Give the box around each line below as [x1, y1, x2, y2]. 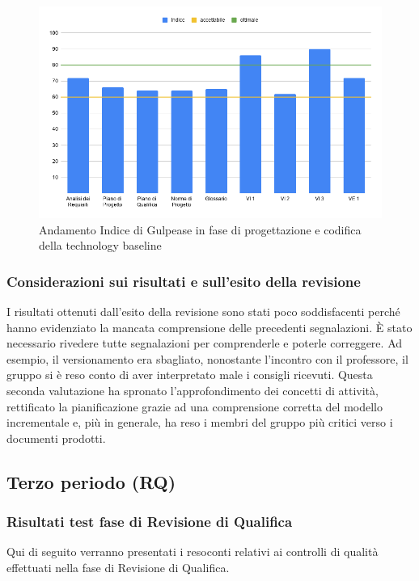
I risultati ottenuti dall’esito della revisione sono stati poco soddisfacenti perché [6, 303, 400, 319]
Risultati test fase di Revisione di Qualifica [6, 512, 293, 532]
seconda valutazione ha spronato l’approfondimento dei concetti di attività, [6, 381, 379, 398]
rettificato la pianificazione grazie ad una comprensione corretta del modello [6, 398, 383, 415]
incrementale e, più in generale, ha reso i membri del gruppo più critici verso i [6, 414, 393, 431]
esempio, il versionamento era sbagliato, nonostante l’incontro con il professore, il [6, 350, 408, 367]
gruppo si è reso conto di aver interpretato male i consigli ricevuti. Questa [6, 366, 373, 383]
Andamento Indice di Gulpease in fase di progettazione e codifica [39, 221, 362, 238]
